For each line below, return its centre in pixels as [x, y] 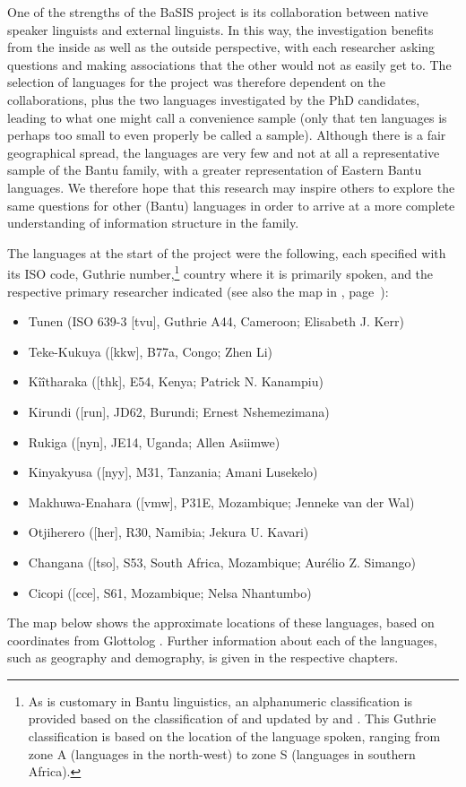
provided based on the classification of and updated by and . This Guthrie [232, 718]
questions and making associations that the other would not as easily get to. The [229, 64]
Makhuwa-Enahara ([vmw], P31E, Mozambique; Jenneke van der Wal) [221, 502]
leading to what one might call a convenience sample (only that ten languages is [227, 117]
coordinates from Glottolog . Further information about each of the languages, [222, 640]
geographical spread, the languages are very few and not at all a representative [224, 152]
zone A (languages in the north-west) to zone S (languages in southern [222, 753]
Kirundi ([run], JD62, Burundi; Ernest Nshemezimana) [179, 411]
